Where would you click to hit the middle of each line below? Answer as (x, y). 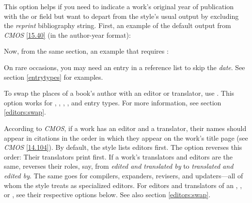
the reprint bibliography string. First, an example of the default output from (118, 25)
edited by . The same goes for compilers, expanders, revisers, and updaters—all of (124, 175)
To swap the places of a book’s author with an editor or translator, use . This (119, 93)
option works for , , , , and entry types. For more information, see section (113, 102)
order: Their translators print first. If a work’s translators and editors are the (118, 156)
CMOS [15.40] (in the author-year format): (67, 35)
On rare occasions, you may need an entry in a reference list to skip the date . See (125, 67)
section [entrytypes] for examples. (54, 77)
